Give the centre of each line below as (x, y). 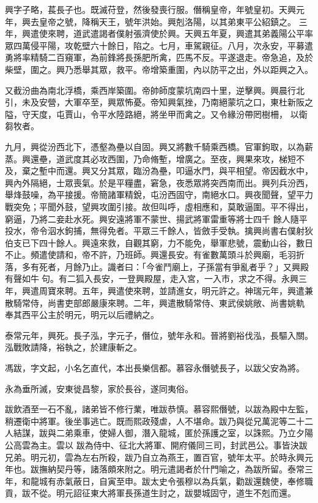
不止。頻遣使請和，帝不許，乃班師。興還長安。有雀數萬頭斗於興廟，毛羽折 (155, 255)
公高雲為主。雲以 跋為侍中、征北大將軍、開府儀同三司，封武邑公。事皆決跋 (156, 445)
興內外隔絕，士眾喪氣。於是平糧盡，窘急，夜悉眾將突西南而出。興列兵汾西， (159, 182)
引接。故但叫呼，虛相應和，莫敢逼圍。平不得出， (214, 206)
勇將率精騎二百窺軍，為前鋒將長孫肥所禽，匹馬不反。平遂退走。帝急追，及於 (159, 57)
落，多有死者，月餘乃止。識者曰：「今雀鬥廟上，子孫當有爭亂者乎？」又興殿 (157, 266)
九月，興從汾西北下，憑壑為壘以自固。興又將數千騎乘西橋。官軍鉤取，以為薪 (159, 146)
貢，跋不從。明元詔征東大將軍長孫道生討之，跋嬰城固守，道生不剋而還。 (150, 493)
